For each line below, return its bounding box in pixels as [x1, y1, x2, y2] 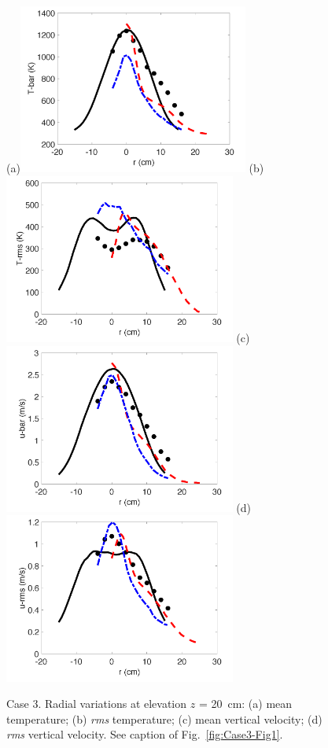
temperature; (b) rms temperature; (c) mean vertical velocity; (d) [6, 710, 322, 727]
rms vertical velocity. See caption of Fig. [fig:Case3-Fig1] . [6, 726, 283, 742]
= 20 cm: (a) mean [198, 695, 293, 712]
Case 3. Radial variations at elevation [6, 695, 187, 712]
